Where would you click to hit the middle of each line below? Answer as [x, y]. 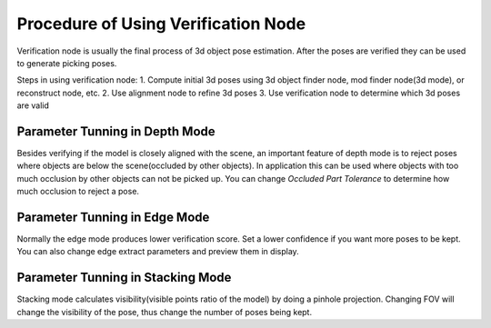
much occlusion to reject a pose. [78, 192]
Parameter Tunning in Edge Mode [113, 217]
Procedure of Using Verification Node [161, 24]
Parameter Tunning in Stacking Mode [124, 278]
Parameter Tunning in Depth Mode [116, 131]
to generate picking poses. [67, 63]
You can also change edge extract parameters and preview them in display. [158, 252]
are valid [33, 105]
